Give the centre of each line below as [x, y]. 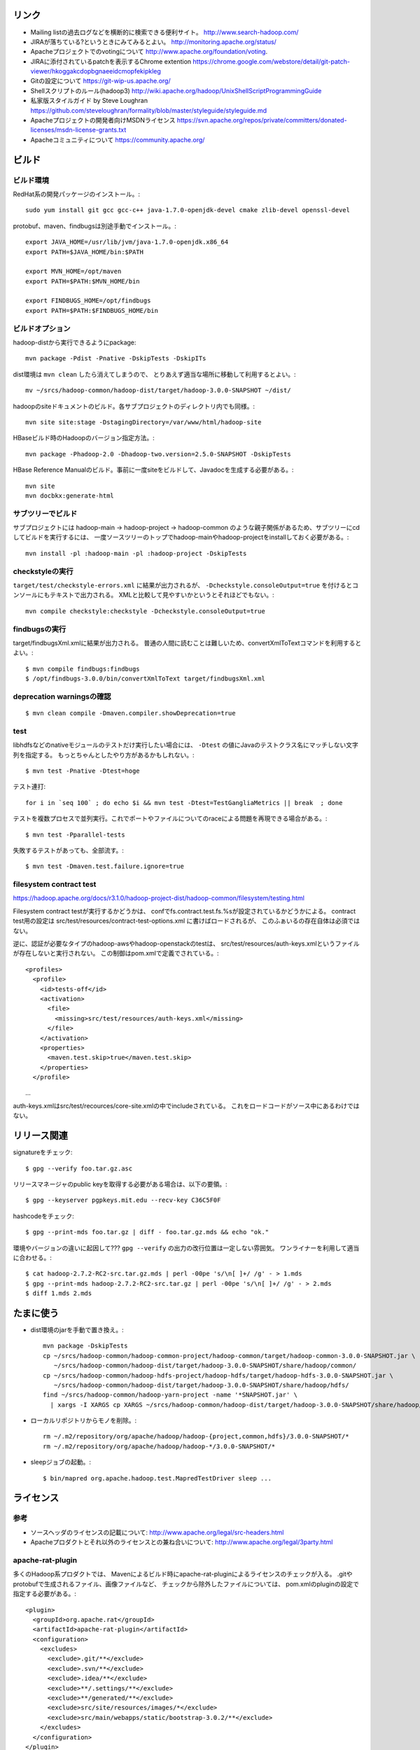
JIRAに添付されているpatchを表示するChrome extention [111, 61]
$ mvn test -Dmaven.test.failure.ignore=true [105, 867]
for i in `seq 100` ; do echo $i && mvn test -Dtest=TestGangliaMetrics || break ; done [184, 803]
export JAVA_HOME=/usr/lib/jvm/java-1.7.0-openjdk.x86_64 [127, 242]
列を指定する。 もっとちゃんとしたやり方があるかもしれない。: [104, 755]
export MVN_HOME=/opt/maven [73, 272]
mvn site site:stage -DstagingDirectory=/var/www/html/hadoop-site [143, 422]
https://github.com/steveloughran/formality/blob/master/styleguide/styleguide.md [149, 110]
